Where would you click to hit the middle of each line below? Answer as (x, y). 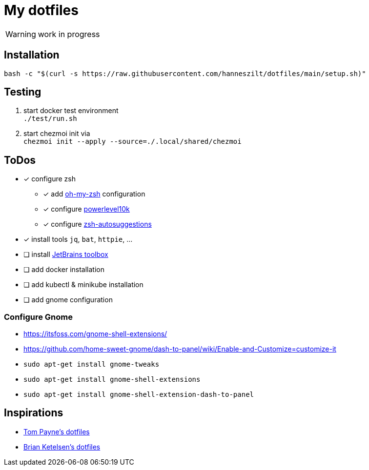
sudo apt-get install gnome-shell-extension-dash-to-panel (139, 395)
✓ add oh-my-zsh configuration (94, 194)
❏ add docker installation (64, 270)
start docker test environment (71, 111)
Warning (21, 34)
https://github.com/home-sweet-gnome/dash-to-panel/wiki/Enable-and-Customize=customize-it (180, 349)
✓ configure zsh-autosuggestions (97, 224)
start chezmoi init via (57, 134)
